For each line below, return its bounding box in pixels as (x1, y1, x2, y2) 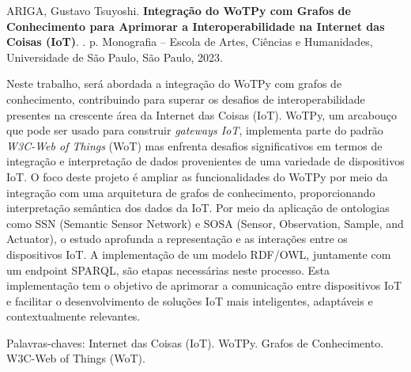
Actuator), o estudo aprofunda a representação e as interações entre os (6, 230, 348, 247)
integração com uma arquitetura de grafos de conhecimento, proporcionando (6, 184, 375, 200)
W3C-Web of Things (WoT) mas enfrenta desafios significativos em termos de (6, 137, 383, 154)
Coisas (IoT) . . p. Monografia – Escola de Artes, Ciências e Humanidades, (6, 33, 373, 50)
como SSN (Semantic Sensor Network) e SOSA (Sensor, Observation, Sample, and (6, 214, 404, 231)
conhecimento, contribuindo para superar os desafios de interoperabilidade (6, 90, 365, 107)
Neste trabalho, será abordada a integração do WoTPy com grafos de (6, 75, 342, 92)
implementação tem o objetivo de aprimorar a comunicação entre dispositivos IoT (6, 277, 402, 294)
